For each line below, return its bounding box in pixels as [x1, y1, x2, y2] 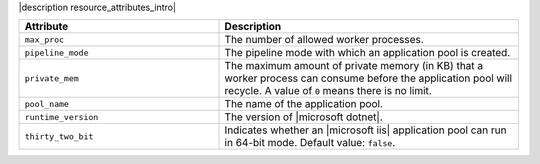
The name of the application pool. [224, 97, 384, 111]
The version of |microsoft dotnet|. [224, 110, 384, 124]
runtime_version [24, 111, 99, 122]
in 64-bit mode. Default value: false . [224, 136, 396, 150]
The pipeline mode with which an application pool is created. [224, 46, 511, 60]
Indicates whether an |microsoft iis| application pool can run [224, 123, 507, 137]
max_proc [24, 34, 65, 45]
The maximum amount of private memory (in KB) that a [224, 59, 484, 73]
